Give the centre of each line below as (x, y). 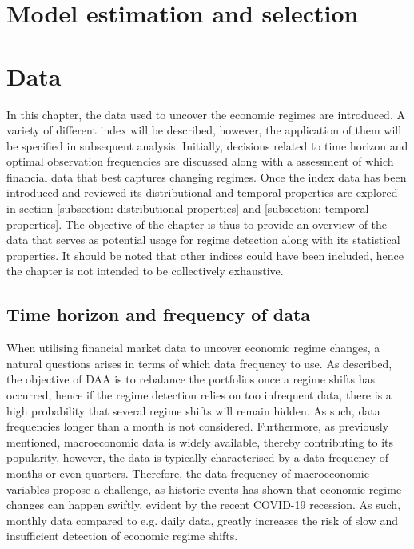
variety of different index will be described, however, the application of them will (204, 130)
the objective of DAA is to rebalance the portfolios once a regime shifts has (191, 379)
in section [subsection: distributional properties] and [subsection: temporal (188, 208)
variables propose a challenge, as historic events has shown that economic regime (204, 489)
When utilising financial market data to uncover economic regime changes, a (193, 348)
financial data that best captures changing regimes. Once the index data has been (207, 176)
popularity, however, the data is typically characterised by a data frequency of (197, 457)
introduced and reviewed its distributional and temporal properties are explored (202, 192)
